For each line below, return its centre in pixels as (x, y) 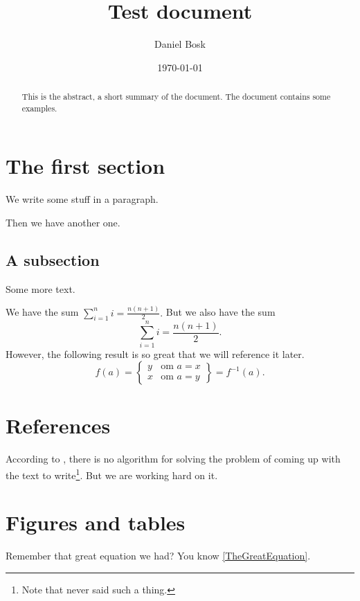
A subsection (53, 259)
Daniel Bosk (180, 44)
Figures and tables (96, 522)
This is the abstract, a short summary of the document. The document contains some (176, 97)
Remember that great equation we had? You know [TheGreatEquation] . (158, 556)
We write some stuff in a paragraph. (82, 199)
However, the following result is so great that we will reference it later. (155, 353)
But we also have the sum (220, 312)
